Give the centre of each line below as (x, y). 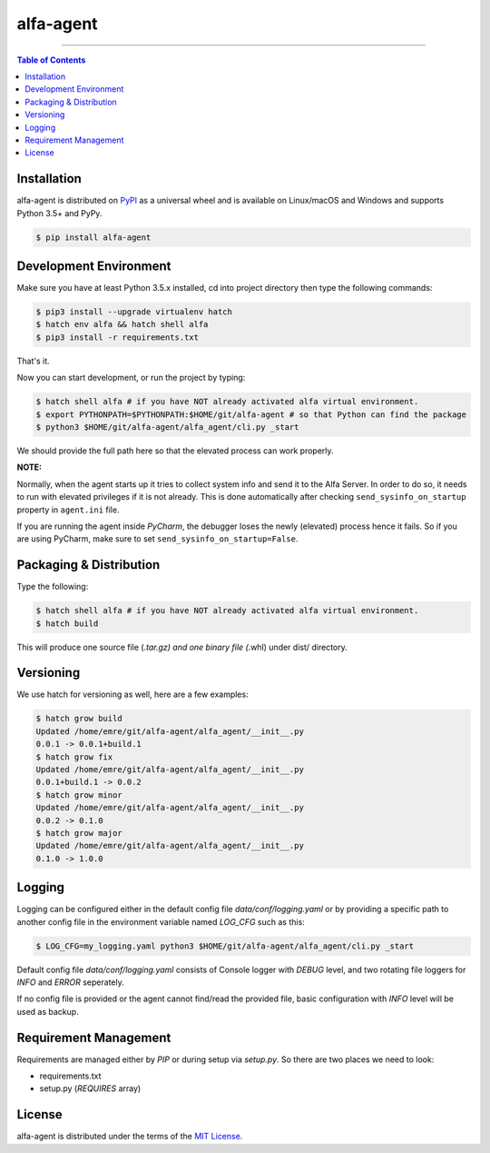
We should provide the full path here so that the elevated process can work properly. (176, 451)
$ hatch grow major (79, 833)
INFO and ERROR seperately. (70, 982)
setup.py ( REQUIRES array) (90, 1088)
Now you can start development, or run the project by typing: (131, 378)
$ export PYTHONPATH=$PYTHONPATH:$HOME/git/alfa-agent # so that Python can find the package (251, 414)
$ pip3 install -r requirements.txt (118, 337)
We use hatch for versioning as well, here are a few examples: (132, 694)
